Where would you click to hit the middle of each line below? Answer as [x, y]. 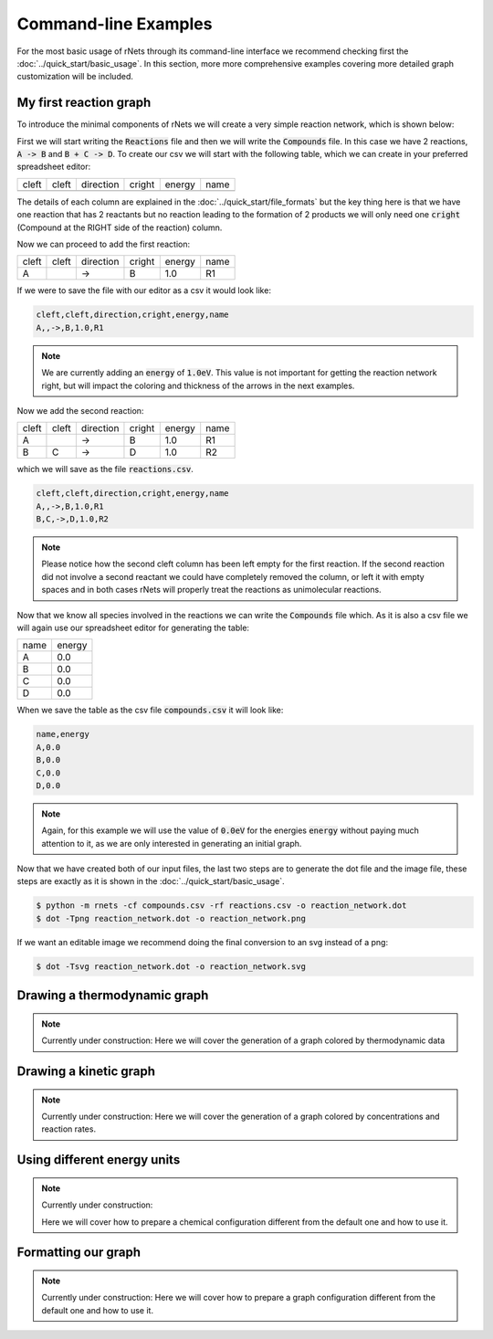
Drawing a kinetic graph [86, 1072]
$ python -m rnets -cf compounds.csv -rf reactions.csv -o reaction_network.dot [221, 906]
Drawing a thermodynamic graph [113, 996]
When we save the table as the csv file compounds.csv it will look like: [150, 710]
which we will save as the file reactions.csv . [105, 469]
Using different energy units [99, 1160]
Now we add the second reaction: [80, 410]
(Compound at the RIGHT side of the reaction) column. [120, 227]
